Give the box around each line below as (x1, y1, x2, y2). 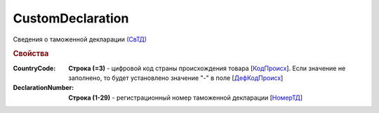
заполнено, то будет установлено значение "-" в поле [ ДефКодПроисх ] (68, 74, 284, 82)
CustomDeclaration (13, 11, 129, 26)
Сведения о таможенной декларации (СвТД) (13, 35, 147, 44)
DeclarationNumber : (13, 84, 74, 92)
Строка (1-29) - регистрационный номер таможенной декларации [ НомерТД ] (68, 93, 303, 102)
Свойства (13, 49, 49, 59)
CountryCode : (13, 64, 56, 72)
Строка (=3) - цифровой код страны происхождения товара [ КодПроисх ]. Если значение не (68, 64, 346, 72)
